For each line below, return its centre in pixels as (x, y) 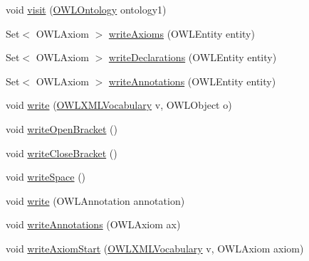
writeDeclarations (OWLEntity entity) (193, 57)
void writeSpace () (46, 177)
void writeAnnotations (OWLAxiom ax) (93, 224)
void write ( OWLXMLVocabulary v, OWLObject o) (119, 105)
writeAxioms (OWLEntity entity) (182, 33)
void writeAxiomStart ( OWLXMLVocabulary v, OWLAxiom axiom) (155, 248)
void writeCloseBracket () (62, 153)
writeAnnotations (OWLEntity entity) (192, 81)
